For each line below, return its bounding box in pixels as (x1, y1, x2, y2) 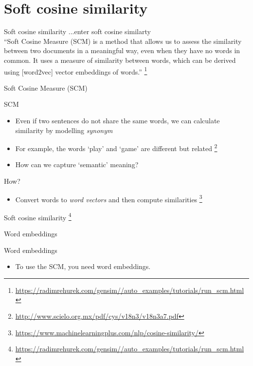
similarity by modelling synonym (15, 125, 113, 135)
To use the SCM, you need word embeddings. (15, 261, 151, 271)
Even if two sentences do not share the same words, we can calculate (15, 115, 220, 125)
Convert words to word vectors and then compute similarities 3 (15, 193, 202, 204)
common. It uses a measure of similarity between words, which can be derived (4, 55, 236, 65)
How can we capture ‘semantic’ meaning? (15, 159, 139, 170)
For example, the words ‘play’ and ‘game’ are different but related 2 (15, 142, 217, 153)
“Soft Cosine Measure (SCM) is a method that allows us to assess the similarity (4, 36, 242, 46)
